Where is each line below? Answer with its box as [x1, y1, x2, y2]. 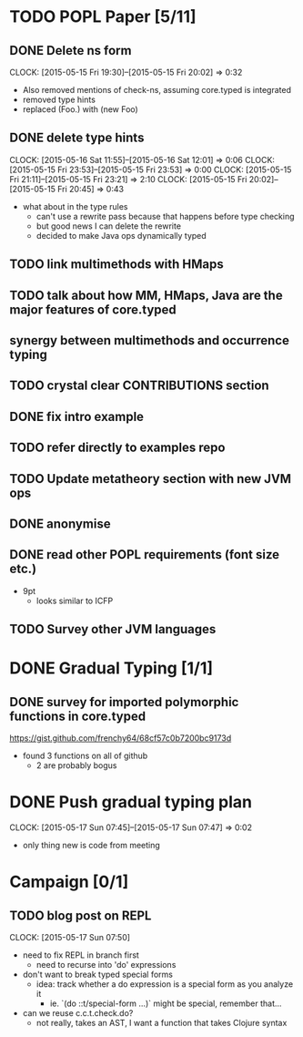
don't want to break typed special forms [22, 969, 174, 981]
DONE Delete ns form [9, 43, 132, 58]
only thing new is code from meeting [22, 840, 161, 851]
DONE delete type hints [9, 130, 145, 146]
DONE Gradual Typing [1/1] [9, 658, 214, 679]
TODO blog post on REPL [9, 908, 152, 923]
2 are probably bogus [35, 760, 117, 771]
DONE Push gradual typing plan [9, 792, 253, 813]
